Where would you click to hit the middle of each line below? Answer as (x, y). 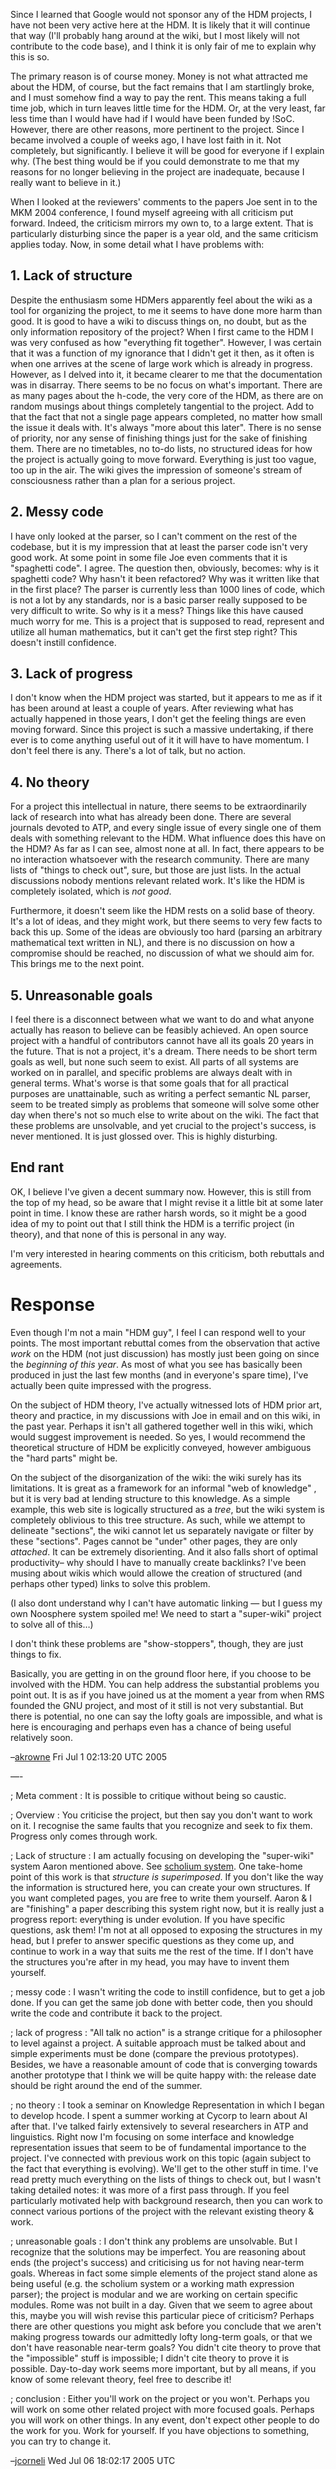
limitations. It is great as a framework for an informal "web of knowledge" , (163, 1488)
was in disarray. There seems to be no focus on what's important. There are (166, 385)
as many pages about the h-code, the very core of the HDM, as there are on (167, 395)
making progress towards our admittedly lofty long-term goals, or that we (161, 2336)
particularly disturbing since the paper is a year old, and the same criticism (164, 233)
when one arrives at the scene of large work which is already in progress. (161, 363)
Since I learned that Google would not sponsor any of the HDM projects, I (161, 14)
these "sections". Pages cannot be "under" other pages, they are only (154, 1541)
